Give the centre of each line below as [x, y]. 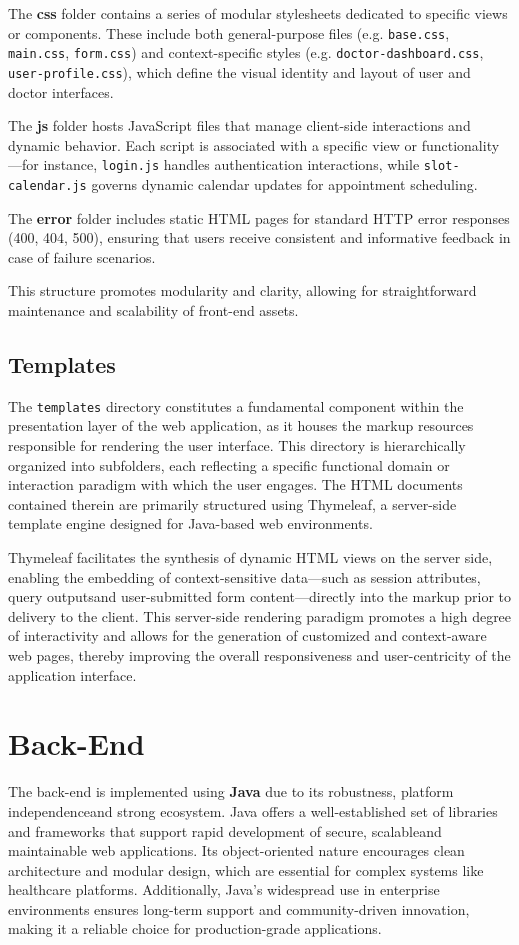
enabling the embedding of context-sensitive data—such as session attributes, [244, 576]
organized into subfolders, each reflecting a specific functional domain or [229, 464]
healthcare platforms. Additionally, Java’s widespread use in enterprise [224, 889]
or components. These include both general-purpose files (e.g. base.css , [229, 32]
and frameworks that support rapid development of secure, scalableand [225, 830]
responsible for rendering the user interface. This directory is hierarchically [237, 445]
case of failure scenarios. [82, 256]
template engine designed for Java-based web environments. [190, 523]
